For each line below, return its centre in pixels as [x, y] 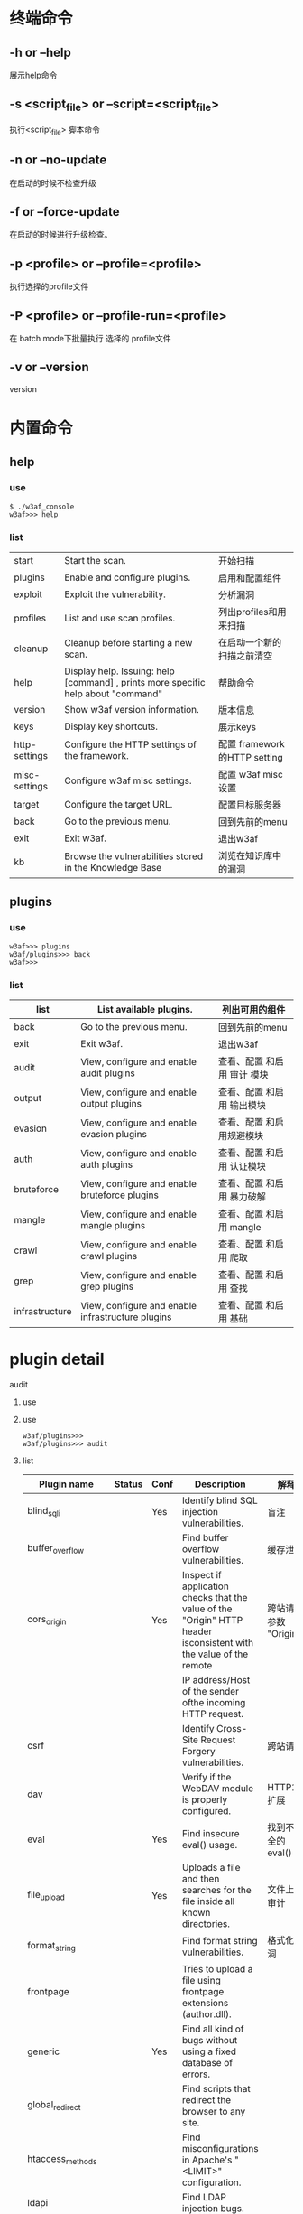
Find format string [220, 1940]
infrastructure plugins [126, 1317]
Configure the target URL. [119, 805]
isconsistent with [218, 1642]
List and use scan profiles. [120, 618]
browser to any [214, 2111]
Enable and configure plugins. [128, 577]
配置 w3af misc [251, 775]
